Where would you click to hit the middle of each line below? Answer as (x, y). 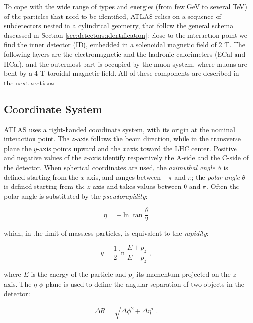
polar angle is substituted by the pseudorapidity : (76, 195)
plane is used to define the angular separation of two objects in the (145, 284)
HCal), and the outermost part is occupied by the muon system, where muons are (126, 63)
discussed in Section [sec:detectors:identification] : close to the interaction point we (126, 35)
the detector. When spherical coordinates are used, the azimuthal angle (110, 167)
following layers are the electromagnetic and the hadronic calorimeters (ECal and (125, 54)
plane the (18, 148)
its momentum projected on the (184, 274)
